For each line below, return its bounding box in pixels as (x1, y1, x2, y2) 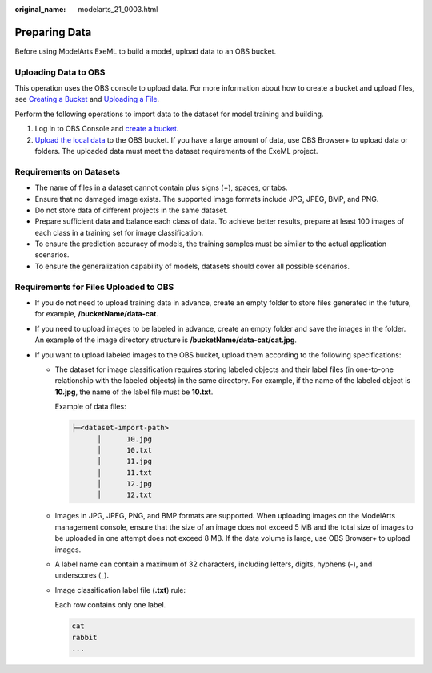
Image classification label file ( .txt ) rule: (54, 585, 186, 594)
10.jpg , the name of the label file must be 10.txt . (54, 387, 214, 397)
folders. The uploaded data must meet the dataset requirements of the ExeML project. (34, 147, 318, 155)
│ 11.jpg (97, 457, 152, 466)
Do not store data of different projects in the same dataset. (34, 205, 228, 215)
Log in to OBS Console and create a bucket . (34, 124, 179, 134)
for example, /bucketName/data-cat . (34, 309, 159, 319)
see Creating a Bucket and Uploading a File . (14, 95, 160, 104)
